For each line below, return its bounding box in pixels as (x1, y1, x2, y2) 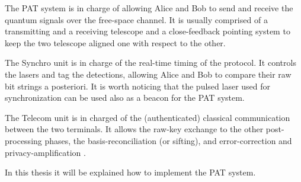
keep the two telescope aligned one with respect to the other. (5, 36, 226, 49)
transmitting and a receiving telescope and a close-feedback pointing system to (5, 25, 290, 37)
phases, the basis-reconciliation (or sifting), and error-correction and (44, 134, 292, 146)
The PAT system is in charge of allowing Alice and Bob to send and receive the (5, 2, 293, 14)
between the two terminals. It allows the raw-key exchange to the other (5, 123, 264, 135)
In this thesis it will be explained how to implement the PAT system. (5, 166, 256, 178)
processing (5, 134, 42, 146)
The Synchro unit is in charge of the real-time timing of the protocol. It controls (5, 56, 296, 69)
